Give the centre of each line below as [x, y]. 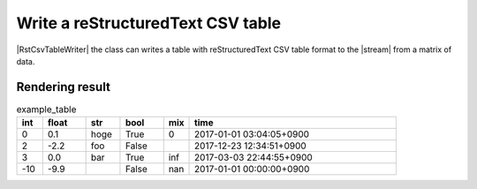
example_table [46, 110]
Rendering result [63, 87]
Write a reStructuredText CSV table [149, 23]
